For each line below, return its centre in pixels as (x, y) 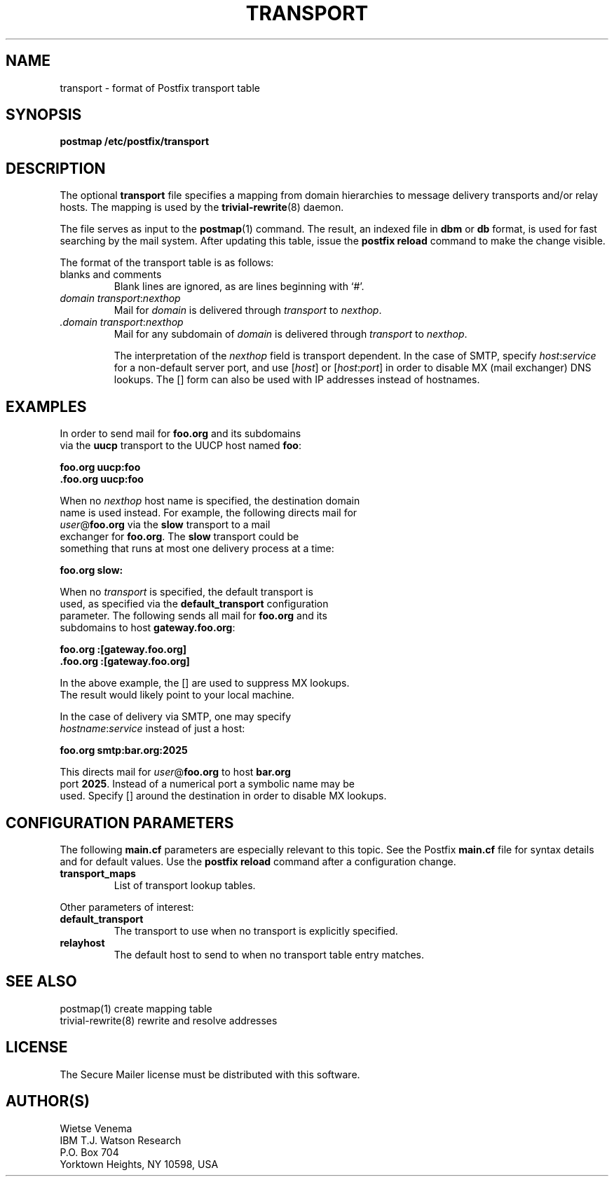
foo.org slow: (91, 570)
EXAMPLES (46, 406)
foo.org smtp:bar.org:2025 (124, 750)
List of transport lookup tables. (185, 885)
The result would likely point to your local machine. (177, 695)
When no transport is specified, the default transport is (186, 592)
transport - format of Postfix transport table (160, 88)
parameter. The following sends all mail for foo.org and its (193, 616)
